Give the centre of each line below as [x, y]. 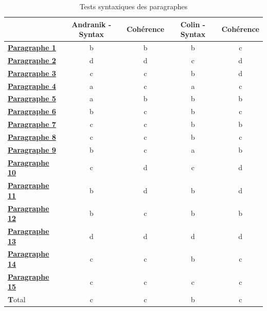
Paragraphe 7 [32, 124]
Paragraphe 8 [32, 136]
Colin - [193, 24]
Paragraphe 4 [32, 86]
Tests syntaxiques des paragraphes [133, 6]
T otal [17, 299]
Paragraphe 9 [32, 149]
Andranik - [91, 24]
